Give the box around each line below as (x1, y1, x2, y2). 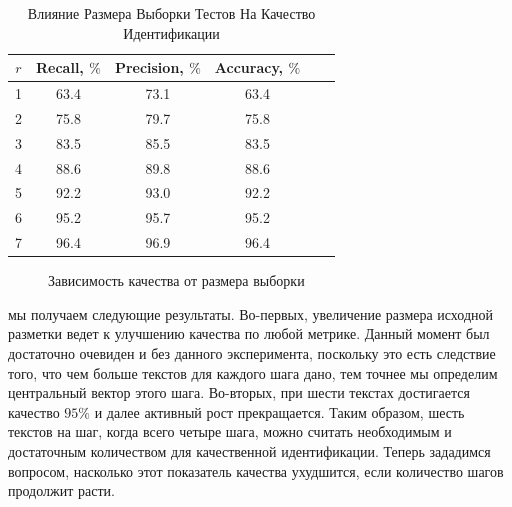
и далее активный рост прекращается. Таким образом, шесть (94, 401, 465, 422)
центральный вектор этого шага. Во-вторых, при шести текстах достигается (8, 382, 470, 403)
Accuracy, (214, 57, 284, 78)
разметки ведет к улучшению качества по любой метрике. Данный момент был (8, 323, 490, 344)
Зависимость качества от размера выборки (48, 270, 305, 291)
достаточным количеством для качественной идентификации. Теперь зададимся (8, 440, 491, 461)
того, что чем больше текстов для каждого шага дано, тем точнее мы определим (8, 362, 498, 383)
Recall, (36, 57, 84, 78)
